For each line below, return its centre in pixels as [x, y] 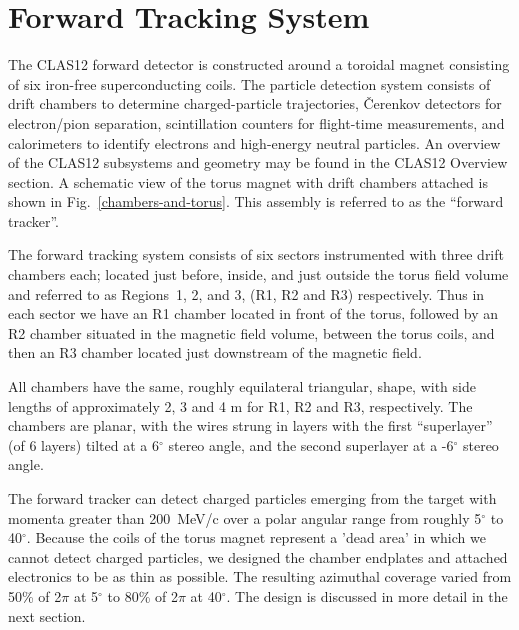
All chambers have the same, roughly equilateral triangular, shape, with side [242, 386]
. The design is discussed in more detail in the [367, 595]
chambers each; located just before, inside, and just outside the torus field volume [258, 274]
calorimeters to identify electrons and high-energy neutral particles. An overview [254, 142]
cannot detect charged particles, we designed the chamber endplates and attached [258, 556]
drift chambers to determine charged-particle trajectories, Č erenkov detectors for [255, 103]
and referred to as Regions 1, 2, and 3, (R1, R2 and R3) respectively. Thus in [246, 293]
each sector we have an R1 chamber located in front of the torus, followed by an [253, 313]
